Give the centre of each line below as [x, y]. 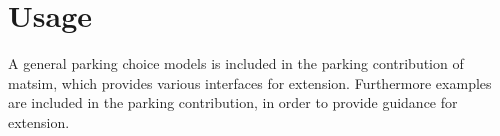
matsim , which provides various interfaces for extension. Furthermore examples [250, 82]
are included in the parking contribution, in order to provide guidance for [233, 102]
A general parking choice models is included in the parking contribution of [236, 63]
